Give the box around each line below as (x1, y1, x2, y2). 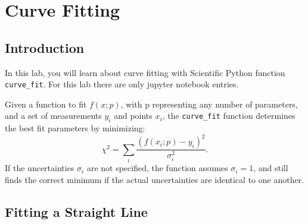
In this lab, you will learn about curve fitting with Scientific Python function (5, 66, 285, 78)
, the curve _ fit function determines (162, 109, 295, 122)
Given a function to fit (5, 97, 87, 110)
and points (114, 109, 153, 122)
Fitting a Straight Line (5, 202, 148, 220)
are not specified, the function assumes (86, 162, 228, 174)
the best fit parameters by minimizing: (5, 122, 145, 134)
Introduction (5, 38, 85, 56)
